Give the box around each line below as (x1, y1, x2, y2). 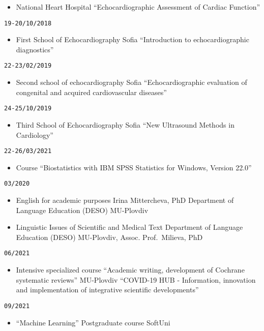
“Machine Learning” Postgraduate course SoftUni (16, 317, 170, 327)
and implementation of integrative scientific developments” (16, 284, 199, 295)
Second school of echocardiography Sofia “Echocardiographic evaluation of (16, 77, 247, 87)
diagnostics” (16, 44, 54, 54)
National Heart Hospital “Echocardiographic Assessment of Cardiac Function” (16, 2, 260, 12)
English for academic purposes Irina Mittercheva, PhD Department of (16, 195, 234, 205)
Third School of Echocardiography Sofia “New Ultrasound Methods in (16, 119, 234, 130)
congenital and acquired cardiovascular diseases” (16, 86, 167, 97)
